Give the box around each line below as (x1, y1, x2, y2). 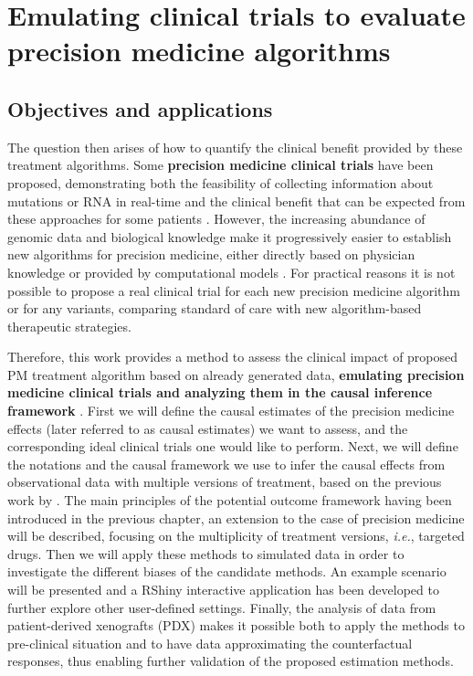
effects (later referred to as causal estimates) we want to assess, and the (7, 418, 408, 438)
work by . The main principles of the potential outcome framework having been (7, 491, 452, 510)
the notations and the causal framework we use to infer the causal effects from (7, 454, 446, 473)
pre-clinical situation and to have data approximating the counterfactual (7, 633, 413, 652)
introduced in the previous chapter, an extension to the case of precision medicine (7, 508, 465, 527)
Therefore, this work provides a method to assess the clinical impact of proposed (7, 347, 458, 366)
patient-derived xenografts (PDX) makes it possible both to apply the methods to (7, 616, 465, 635)
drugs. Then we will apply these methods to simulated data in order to (7, 544, 405, 563)
